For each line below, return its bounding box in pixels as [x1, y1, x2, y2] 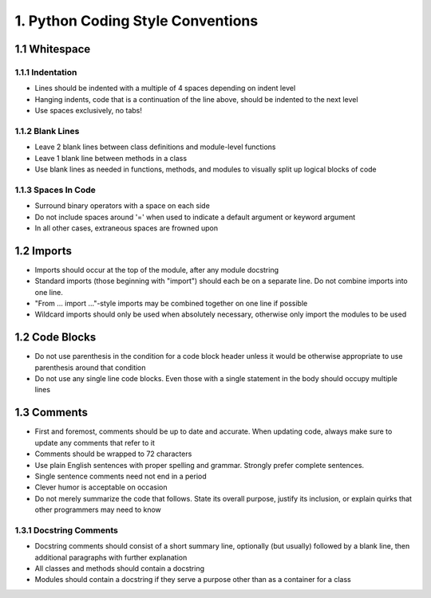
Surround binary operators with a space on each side [34, 201, 211, 210]
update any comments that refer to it [34, 438, 156, 447]
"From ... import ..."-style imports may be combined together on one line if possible [34, 299, 308, 309]
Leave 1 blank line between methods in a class [34, 153, 188, 163]
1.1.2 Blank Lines [14, 125, 80, 136]
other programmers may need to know [34, 505, 161, 514]
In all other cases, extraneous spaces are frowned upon [34, 223, 219, 233]
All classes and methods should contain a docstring [34, 564, 205, 573]
